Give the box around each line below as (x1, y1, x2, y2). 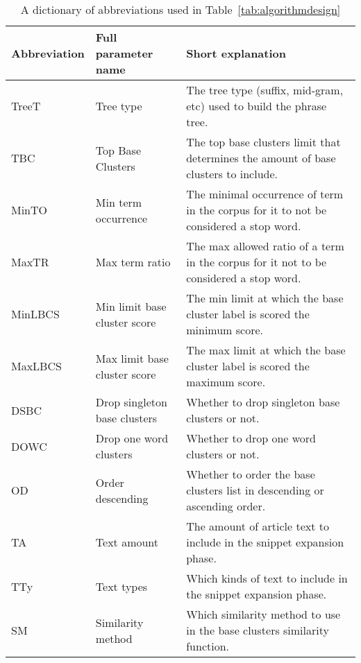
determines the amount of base (186, 150, 336, 166)
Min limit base (95, 298, 167, 314)
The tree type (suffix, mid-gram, (186, 82, 344, 98)
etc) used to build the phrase (186, 98, 327, 114)
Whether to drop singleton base (186, 394, 340, 410)
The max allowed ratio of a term (186, 238, 344, 254)
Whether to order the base (186, 466, 315, 482)
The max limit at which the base (186, 342, 346, 358)
